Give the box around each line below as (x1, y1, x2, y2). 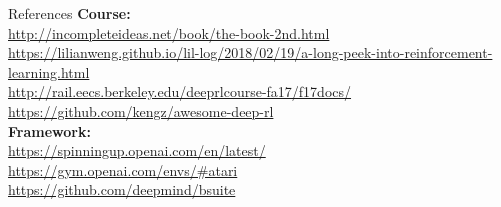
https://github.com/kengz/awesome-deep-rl (8, 100, 274, 121)
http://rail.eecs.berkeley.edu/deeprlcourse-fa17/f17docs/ (8, 81, 352, 102)
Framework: (8, 120, 91, 141)
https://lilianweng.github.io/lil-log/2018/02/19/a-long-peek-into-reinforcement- (8, 42, 493, 63)
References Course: (8, 3, 131, 23)
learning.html (8, 61, 90, 82)
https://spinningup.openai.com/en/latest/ (8, 140, 266, 161)
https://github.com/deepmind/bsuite (8, 179, 236, 200)
